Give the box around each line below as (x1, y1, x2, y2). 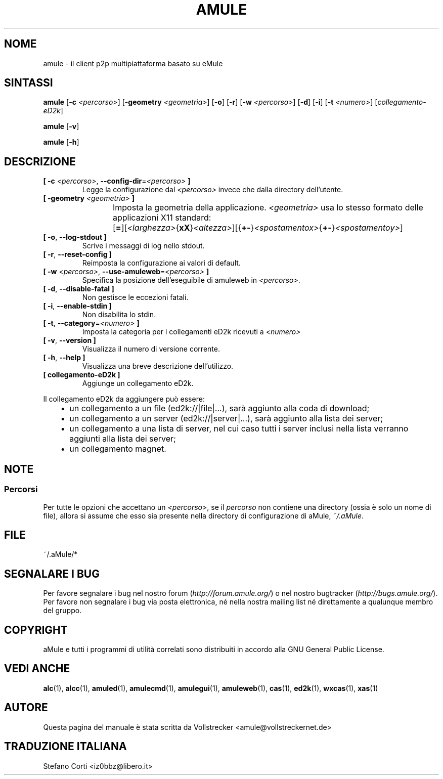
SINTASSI (4, 76, 53, 90)
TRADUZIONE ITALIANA (4, 740, 127, 753)
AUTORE (4, 701, 48, 714)
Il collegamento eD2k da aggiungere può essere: (43, 395, 205, 404)
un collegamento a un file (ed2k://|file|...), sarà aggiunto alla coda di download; (69, 403, 370, 414)
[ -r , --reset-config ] (43, 250, 112, 259)
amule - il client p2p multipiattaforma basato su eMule (43, 59, 223, 68)
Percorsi (4, 484, 38, 495)
